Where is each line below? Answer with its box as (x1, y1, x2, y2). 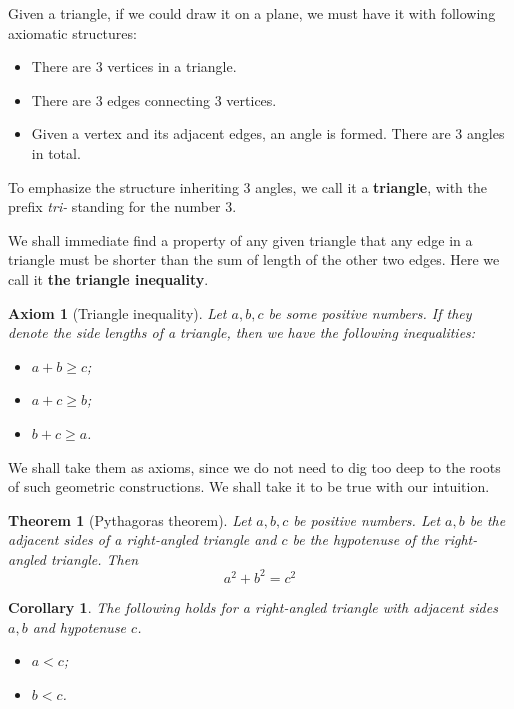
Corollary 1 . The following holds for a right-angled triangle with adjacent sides (8, 596, 498, 617)
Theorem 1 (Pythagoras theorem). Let (8, 509, 252, 530)
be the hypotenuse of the (292, 529, 439, 550)
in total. (31, 142, 81, 163)
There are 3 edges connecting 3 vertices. (31, 89, 277, 110)
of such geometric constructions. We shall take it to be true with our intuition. (8, 476, 490, 497)
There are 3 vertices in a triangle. (31, 56, 237, 77)
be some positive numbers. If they (268, 302, 472, 323)
